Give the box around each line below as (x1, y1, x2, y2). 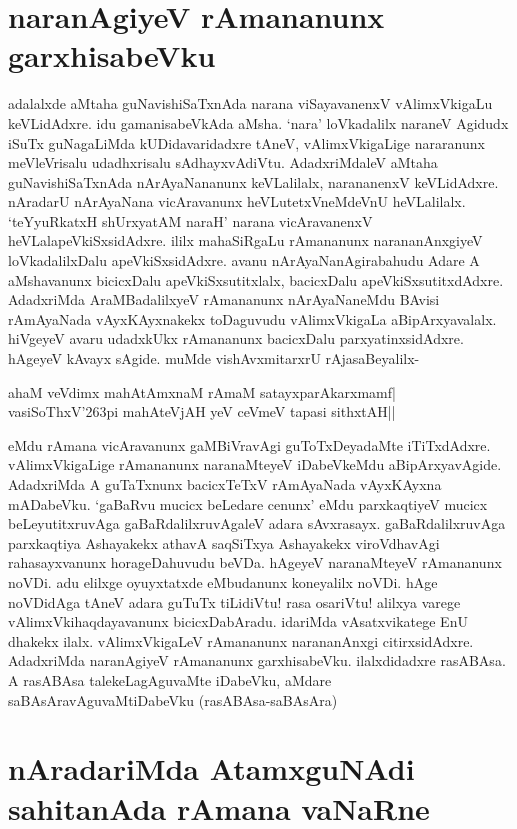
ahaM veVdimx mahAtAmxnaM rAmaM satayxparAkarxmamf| (8, 381, 396, 402)
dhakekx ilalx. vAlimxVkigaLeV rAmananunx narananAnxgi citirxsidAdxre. (8, 630, 474, 651)
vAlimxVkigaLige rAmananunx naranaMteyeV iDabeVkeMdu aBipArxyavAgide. (8, 454, 502, 475)
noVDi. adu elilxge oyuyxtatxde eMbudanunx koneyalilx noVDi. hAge (8, 571, 438, 592)
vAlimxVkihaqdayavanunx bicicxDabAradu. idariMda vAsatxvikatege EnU (8, 611, 468, 632)
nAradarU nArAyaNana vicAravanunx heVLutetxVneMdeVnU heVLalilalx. (8, 191, 466, 212)
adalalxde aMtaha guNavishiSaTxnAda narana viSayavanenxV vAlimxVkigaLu (8, 93, 493, 114)
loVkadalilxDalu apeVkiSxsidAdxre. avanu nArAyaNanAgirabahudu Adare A (8, 250, 480, 271)
